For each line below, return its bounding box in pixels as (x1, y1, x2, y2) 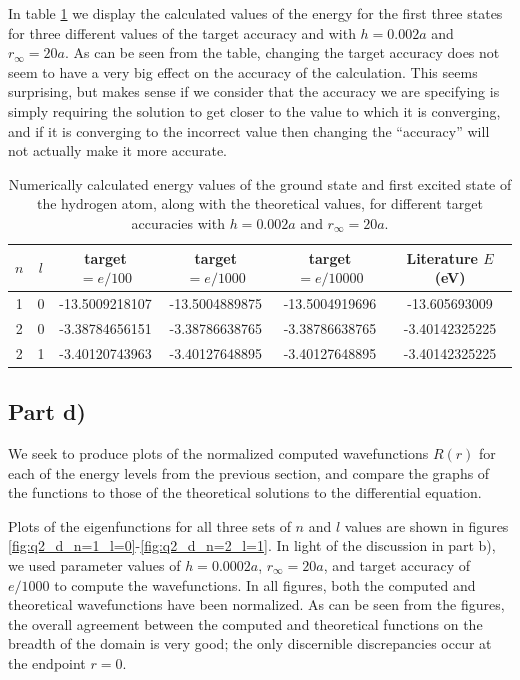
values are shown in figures (344, 515, 509, 536)
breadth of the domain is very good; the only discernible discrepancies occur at (8, 633, 492, 654)
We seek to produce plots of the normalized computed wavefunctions (8, 442, 429, 463)
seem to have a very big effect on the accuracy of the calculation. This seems (8, 61, 478, 82)
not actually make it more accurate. (8, 140, 228, 161)
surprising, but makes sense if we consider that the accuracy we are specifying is (8, 81, 500, 102)
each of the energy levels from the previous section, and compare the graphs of (8, 462, 490, 483)
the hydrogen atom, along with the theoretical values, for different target (37, 193, 483, 214)
